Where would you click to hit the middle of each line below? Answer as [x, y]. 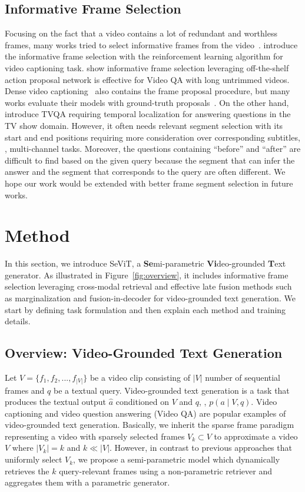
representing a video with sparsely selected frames [95, 436]
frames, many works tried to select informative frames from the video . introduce [151, 44]
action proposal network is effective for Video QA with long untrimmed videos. [147, 79]
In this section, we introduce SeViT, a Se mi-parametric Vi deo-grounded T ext [145, 263]
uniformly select [34, 459]
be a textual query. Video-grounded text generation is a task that [171, 390]
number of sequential [243, 377]
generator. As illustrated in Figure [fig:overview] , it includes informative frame [147, 275]
